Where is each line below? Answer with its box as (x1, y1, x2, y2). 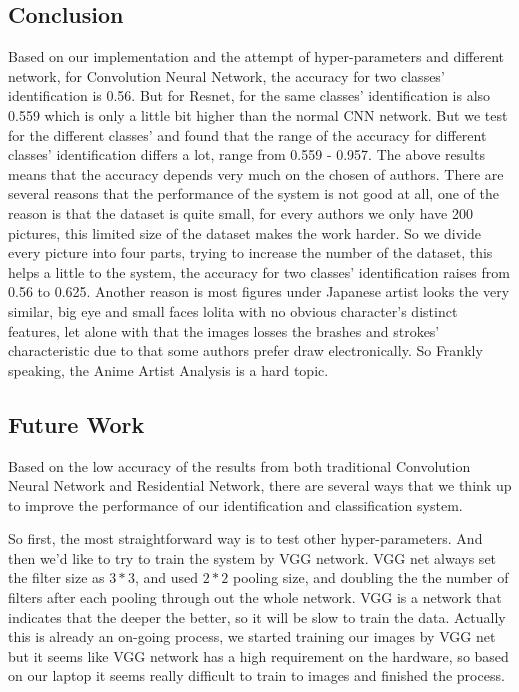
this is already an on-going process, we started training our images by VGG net (8, 626, 496, 647)
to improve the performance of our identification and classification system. (8, 494, 463, 515)
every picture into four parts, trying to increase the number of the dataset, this (8, 242, 493, 263)
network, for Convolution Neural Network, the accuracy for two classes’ (8, 65, 445, 86)
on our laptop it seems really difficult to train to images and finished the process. (8, 665, 505, 686)
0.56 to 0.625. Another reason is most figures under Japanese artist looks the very (8, 281, 510, 302)
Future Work (8, 408, 145, 439)
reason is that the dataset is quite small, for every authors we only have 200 (8, 202, 473, 223)
